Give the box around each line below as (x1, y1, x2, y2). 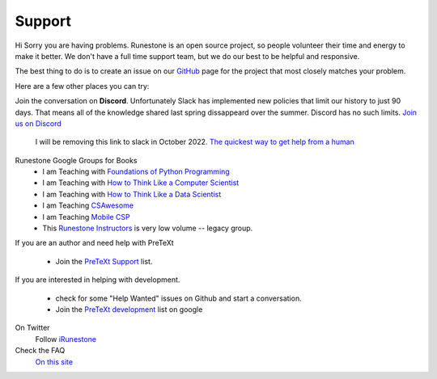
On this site (35, 356, 73, 367)
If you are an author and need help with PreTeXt (15, 238, 174, 248)
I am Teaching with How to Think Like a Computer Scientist (42, 178, 240, 187)
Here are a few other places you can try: (15, 81, 150, 91)
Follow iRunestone (35, 334, 97, 343)
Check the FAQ (15, 346, 66, 356)
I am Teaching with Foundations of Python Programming (42, 166, 230, 177)
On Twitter (15, 323, 50, 333)
